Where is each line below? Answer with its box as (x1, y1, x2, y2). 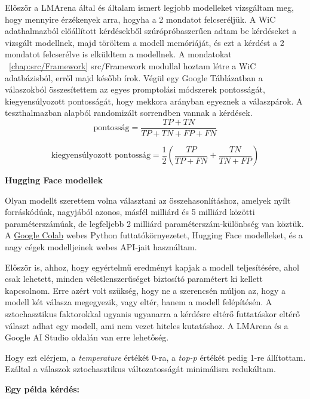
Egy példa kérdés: (5, 382, 80, 395)
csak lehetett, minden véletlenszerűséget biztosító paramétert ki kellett (5, 272, 263, 285)
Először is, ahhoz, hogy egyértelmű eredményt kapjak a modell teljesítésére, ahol (5, 260, 299, 273)
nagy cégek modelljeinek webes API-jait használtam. (5, 240, 197, 253)
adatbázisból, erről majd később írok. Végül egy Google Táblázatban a (5, 71, 263, 84)
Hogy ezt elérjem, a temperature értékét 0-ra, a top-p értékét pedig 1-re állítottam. (5, 351, 306, 363)
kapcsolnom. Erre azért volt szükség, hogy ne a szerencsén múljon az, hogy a (5, 284, 286, 296)
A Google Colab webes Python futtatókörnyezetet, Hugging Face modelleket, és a (5, 229, 303, 241)
